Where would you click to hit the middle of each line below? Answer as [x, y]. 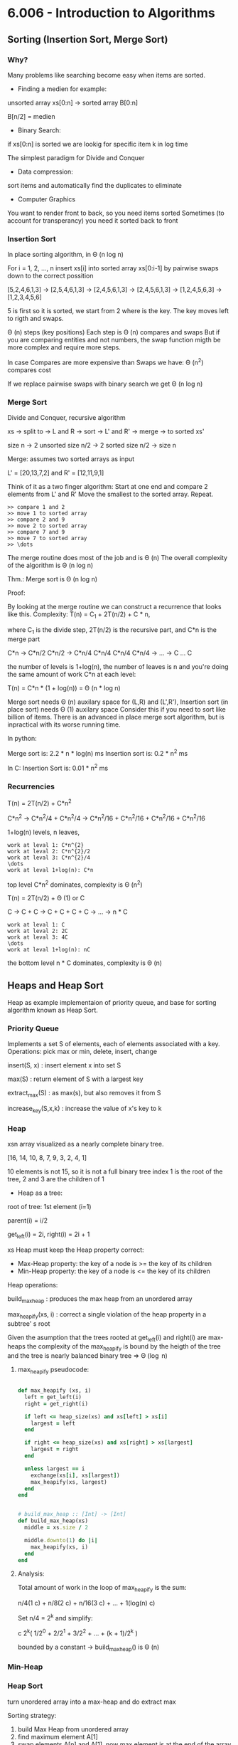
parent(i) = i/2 [28, 1221]
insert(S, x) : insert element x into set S [64, 1065]
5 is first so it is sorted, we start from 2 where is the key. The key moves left [118, 311]
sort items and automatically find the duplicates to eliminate [95, 185]
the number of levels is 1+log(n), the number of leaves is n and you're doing [118, 666]
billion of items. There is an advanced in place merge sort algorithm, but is [116, 717]
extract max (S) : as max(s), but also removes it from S [84, 1094]
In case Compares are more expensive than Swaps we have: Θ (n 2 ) [106, 362]
